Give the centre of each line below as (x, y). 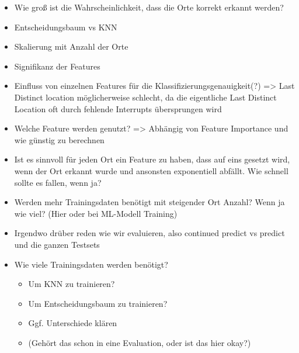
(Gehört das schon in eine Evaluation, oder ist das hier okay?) (140, 342)
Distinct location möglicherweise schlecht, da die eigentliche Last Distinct (145, 97)
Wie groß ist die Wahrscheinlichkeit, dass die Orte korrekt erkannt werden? (149, 7)
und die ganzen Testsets (57, 244)
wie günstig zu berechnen (59, 139)
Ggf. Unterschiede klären (73, 323)
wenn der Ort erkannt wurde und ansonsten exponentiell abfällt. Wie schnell (151, 170)
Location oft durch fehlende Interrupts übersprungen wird (118, 108)
